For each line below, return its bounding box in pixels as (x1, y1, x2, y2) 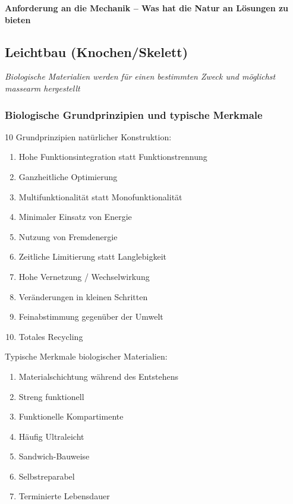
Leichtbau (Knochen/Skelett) (5, 42, 188, 61)
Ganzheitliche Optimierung (18, 170, 118, 182)
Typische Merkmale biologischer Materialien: (5, 350, 168, 363)
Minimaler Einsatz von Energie (18, 210, 132, 223)
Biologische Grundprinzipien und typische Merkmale (5, 107, 263, 122)
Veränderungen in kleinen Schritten (18, 290, 148, 303)
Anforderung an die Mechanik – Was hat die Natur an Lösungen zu (5, 2, 289, 14)
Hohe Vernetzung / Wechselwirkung (18, 270, 150, 282)
